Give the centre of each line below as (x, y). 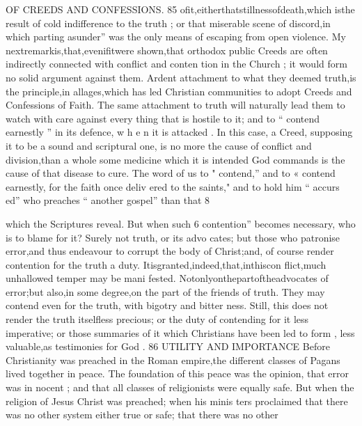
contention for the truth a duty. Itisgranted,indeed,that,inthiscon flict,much (166, 264)
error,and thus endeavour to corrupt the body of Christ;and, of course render (170, 251)
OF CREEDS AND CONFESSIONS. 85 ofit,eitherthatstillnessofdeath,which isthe (180, 9)
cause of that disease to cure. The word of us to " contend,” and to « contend (171, 173)
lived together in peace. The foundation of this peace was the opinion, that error (178, 373)
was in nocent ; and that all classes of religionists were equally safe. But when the (180, 387)
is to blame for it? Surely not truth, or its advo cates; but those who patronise (173, 237)
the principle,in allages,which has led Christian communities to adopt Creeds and (179, 91)
